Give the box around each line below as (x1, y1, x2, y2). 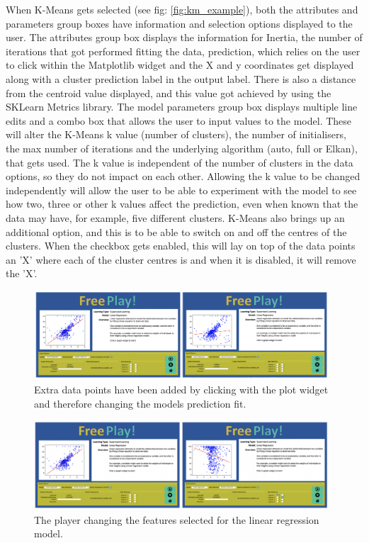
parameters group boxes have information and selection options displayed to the (6, 16, 353, 30)
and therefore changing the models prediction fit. (34, 396, 246, 410)
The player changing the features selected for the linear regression (34, 512, 319, 527)
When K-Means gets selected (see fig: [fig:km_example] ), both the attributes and (6, 2, 358, 16)
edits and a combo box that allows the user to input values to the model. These (6, 113, 352, 128)
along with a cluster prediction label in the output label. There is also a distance (6, 71, 356, 86)
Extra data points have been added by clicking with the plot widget (34, 381, 329, 396)
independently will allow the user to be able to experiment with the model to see (6, 182, 357, 197)
